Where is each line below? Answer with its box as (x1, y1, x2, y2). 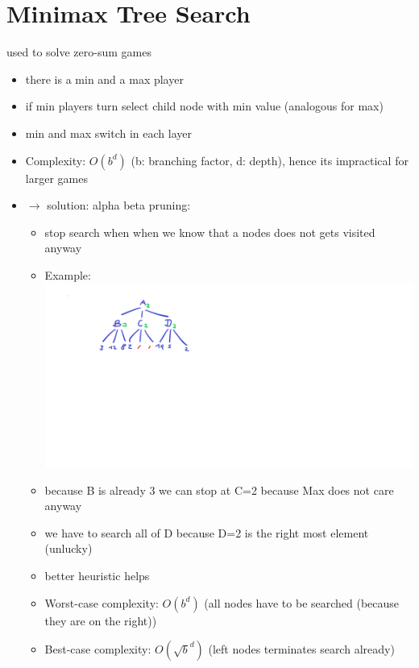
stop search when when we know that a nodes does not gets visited (44, 223, 375, 240)
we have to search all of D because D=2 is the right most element (44, 524, 369, 541)
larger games (25, 169, 88, 186)
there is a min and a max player (25, 70, 184, 87)
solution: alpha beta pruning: (47, 197, 191, 214)
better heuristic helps (44, 567, 150, 584)
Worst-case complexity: (44, 594, 159, 611)
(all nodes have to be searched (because (204, 594, 400, 611)
